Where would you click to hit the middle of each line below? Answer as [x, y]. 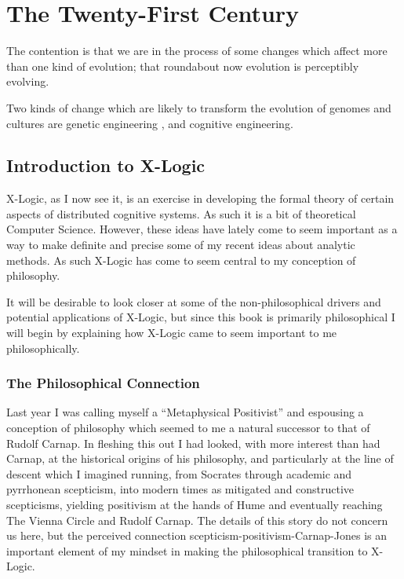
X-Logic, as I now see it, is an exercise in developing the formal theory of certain [200, 198]
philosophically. [43, 348]
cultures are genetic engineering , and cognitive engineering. [150, 123]
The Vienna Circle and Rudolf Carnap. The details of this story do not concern [197, 520]
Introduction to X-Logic [106, 165]
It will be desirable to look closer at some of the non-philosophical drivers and [194, 301]
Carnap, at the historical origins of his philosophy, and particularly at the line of [200, 458]
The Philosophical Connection [103, 383]
